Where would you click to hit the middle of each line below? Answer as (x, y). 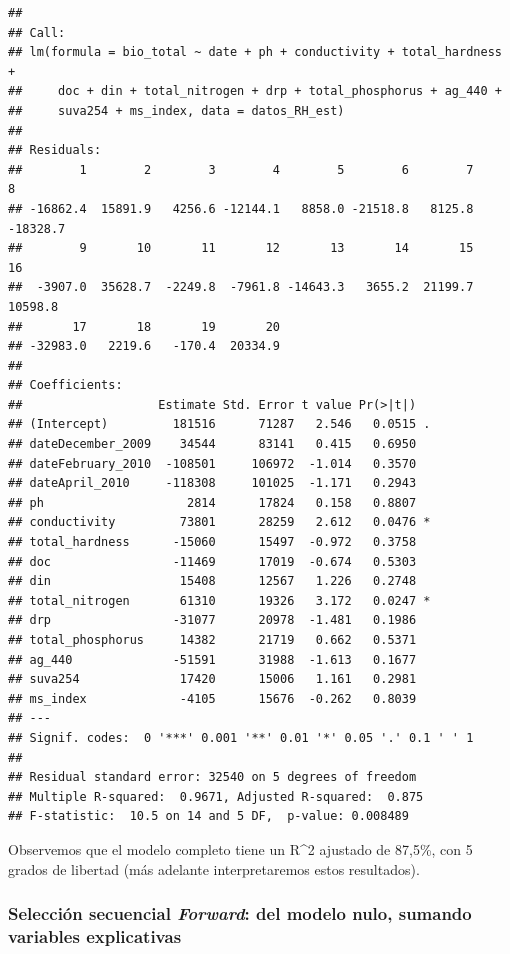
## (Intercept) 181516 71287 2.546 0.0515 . (219, 424)
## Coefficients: (65, 385)
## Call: (37, 32)
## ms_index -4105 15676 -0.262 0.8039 (212, 698)
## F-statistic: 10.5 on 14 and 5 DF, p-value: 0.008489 (208, 816)
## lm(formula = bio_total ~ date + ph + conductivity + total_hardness (255, 52)
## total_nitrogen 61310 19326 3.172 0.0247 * (219, 600)
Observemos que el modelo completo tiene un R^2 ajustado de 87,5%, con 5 (240, 848)
